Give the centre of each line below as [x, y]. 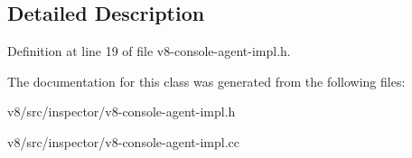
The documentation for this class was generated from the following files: [206, 81]
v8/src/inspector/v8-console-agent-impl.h [122, 112]
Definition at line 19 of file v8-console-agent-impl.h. [149, 51]
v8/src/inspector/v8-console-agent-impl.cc [123, 141]
